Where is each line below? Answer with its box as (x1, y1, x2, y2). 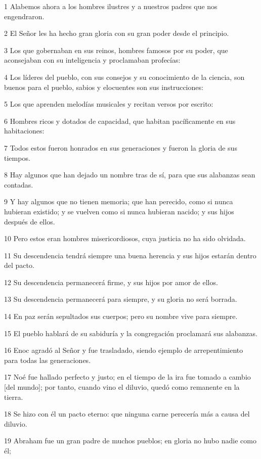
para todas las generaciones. (4, 354, 91, 365)
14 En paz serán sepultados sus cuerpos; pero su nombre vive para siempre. (4, 311, 238, 322)
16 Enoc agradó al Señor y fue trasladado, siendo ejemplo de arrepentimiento (4, 345, 243, 355)
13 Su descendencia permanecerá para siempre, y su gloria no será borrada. (4, 294, 237, 304)
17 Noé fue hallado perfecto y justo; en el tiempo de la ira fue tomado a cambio (4, 372, 251, 382)
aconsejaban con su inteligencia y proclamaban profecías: (4, 55, 181, 65)
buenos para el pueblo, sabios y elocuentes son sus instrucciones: (4, 81, 203, 92)
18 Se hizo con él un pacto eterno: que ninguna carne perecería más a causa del (4, 408, 250, 419)
